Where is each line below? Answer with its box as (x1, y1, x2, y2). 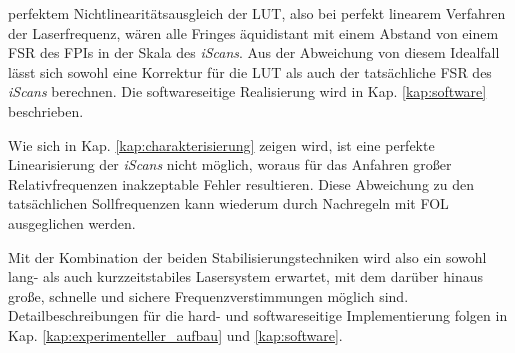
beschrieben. (8, 100, 84, 121)
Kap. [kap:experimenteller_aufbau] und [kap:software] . (8, 324, 343, 345)
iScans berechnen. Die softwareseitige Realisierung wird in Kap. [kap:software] (8, 81, 487, 102)
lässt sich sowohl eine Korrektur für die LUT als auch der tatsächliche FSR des (8, 61, 492, 82)
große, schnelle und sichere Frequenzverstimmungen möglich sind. (8, 285, 409, 306)
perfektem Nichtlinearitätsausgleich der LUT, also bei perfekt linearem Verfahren (8, 3, 506, 23)
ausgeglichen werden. (8, 212, 136, 233)
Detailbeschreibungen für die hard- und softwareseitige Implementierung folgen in (8, 305, 508, 326)
